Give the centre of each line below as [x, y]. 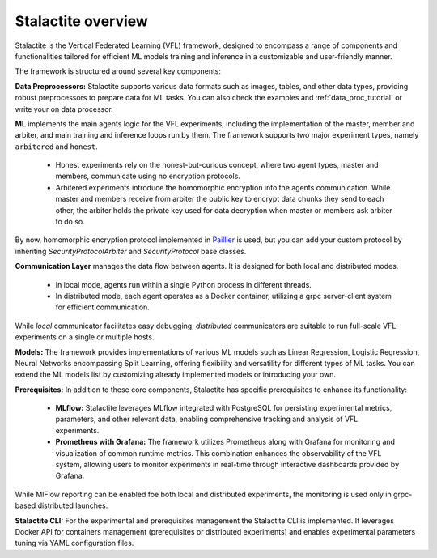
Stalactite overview [82, 21]
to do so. [70, 222]
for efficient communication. [102, 307]
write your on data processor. [64, 109]
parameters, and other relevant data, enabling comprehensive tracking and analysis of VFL [207, 419]
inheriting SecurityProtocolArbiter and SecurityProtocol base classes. [131, 251]
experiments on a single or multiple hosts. [85, 337]
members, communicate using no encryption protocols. [148, 176]
